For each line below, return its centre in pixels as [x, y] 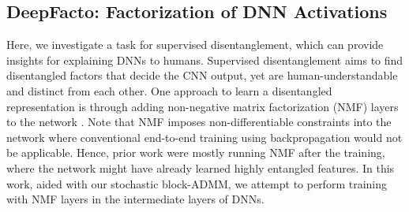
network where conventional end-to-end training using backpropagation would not [204, 137]
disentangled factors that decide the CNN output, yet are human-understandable [202, 75]
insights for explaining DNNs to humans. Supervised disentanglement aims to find [205, 60]
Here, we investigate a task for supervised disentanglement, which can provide [195, 45]
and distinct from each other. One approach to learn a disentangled [169, 90]
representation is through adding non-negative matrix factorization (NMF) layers [203, 106]
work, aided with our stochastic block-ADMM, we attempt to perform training [197, 183]
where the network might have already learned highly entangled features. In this [201, 167]
